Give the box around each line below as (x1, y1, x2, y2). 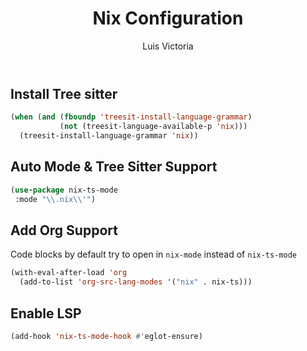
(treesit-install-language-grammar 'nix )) (19, 131, 199, 141)
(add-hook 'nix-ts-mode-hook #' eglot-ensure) (10, 331, 203, 341)
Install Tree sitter (10, 85, 118, 102)
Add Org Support (10, 222, 118, 239)
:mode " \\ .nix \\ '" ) (14, 194, 97, 204)
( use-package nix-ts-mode (10, 185, 118, 195)
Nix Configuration (92, 7, 244, 30)
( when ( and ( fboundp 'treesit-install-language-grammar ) (10, 112, 253, 122)
